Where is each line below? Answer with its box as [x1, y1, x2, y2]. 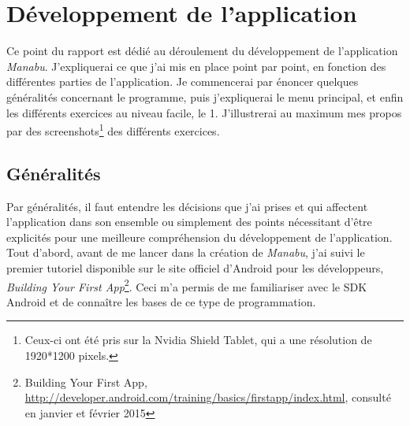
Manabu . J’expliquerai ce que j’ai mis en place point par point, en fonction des [6, 57, 386, 74]
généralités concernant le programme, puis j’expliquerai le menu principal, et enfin [6, 88, 404, 105]
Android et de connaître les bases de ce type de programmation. [6, 293, 316, 309]
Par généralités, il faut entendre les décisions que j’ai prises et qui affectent [6, 198, 368, 214]
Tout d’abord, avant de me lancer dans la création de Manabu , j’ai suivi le [6, 244, 365, 261]
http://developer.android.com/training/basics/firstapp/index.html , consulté [24, 389, 391, 406]
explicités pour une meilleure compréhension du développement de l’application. [6, 228, 393, 245]
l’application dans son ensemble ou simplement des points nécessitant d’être [6, 213, 372, 230]
